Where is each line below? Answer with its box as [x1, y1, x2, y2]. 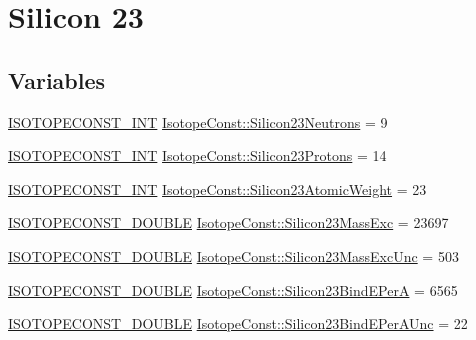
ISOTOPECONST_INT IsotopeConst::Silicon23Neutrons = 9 [8, 111, 388, 132]
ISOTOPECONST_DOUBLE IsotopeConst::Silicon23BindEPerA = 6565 [8, 279, 458, 300]
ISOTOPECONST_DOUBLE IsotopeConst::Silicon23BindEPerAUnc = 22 [8, 313, 468, 334]
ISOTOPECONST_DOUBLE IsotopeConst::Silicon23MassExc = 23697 [8, 212, 449, 233]
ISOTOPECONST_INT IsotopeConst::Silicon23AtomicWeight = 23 [8, 178, 427, 199]
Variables [8, 64, 106, 95]
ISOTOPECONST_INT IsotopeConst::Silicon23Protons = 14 [8, 145, 387, 166]
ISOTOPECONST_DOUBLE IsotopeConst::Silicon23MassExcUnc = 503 [8, 245, 459, 266]
